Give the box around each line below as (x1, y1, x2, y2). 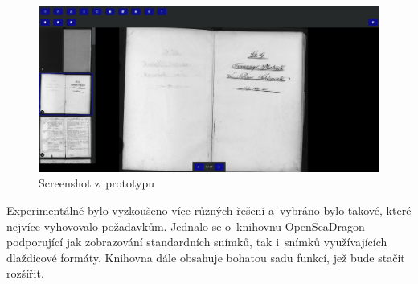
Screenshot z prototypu (39, 175, 155, 191)
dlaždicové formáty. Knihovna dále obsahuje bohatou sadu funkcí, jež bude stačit (6, 249, 405, 265)
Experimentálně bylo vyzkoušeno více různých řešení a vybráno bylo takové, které (6, 201, 412, 218)
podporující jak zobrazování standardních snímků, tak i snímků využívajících (6, 233, 387, 250)
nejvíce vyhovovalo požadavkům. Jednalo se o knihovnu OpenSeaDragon (6, 217, 365, 234)
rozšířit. (6, 265, 44, 282)
